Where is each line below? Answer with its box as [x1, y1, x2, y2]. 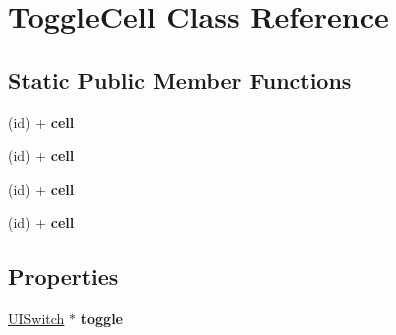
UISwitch [8, 308, 65, 329]
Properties [8, 261, 119, 292]
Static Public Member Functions [8, 64, 352, 95]
